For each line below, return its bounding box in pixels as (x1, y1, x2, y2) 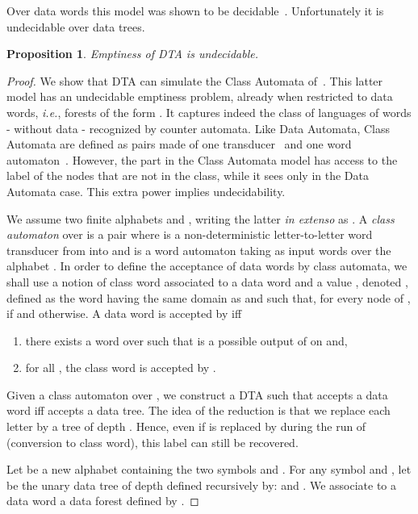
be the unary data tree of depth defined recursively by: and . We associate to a (6, 476, 396, 493)
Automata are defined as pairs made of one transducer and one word (6, 136, 352, 153)
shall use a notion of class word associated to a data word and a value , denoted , (6, 273, 408, 290)
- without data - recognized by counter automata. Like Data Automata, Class (6, 119, 391, 136)
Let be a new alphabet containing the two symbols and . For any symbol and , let (6, 461, 412, 478)
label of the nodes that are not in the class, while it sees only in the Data (6, 167, 369, 184)
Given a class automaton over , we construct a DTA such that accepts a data (6, 386, 388, 403)
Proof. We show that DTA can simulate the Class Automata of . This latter (6, 72, 383, 89)
